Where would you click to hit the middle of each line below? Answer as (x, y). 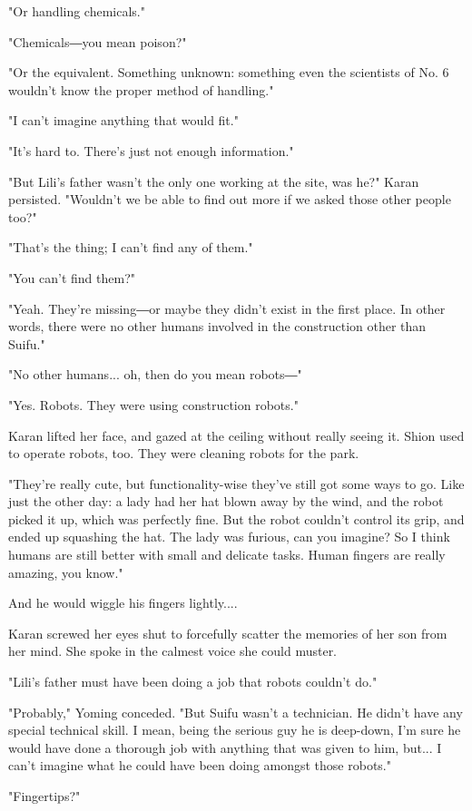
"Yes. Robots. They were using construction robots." (153, 404)
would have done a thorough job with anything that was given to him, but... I (225, 747)
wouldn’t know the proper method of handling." (141, 89)
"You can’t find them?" (72, 277)
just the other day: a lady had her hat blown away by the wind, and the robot (226, 501)
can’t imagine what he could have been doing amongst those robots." (200, 765)
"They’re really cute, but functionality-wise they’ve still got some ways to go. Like (236, 483)
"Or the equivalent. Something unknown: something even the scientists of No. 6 (229, 72)
